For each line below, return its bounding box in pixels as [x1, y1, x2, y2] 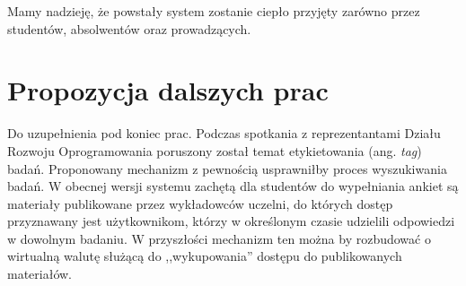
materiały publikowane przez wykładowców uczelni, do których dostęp [7, 194, 393, 212]
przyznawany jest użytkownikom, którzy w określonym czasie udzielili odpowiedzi [7, 212, 455, 230]
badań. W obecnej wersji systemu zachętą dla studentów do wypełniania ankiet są [7, 177, 459, 195]
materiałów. [7, 264, 73, 283]
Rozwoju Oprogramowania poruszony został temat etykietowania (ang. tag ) [7, 141, 422, 160]
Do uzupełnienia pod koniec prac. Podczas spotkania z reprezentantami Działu [7, 124, 441, 143]
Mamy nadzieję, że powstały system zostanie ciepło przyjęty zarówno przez [7, 2, 420, 20]
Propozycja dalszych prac [7, 72, 329, 108]
